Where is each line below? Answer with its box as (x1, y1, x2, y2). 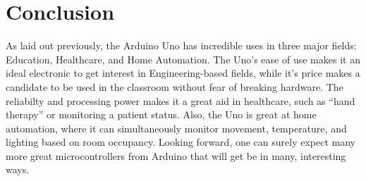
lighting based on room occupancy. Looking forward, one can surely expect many (6, 135, 355, 149)
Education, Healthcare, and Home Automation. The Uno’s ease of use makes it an (6, 51, 360, 66)
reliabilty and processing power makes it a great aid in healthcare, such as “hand (6, 93, 355, 108)
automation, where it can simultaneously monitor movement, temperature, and (6, 120, 347, 135)
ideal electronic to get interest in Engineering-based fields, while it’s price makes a (6, 65, 360, 80)
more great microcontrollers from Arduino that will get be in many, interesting (6, 148, 346, 163)
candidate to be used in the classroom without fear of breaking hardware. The (6, 79, 343, 94)
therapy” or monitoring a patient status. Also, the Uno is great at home (6, 107, 317, 122)
